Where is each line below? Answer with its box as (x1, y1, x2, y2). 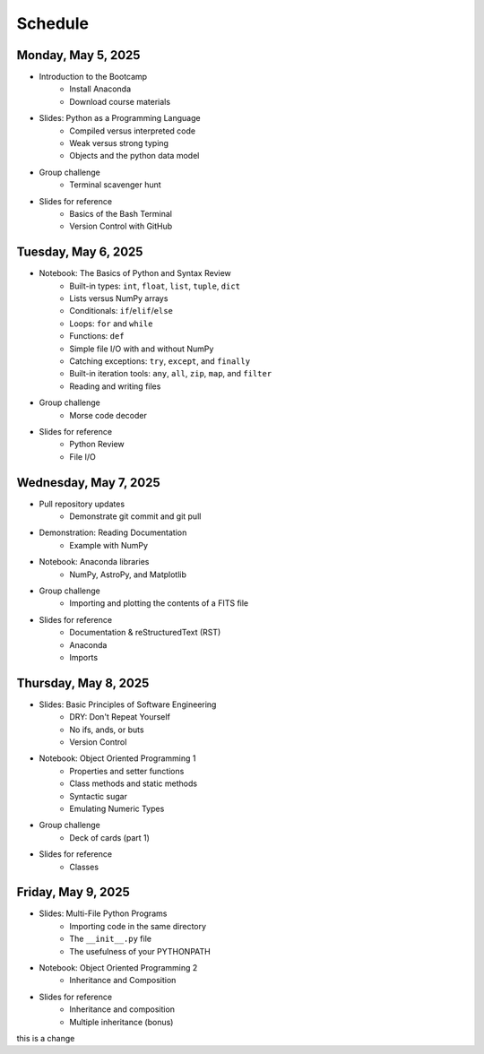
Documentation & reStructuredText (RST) (69, 627, 221, 638)
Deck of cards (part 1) (69, 832, 150, 842)
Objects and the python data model (69, 151, 200, 161)
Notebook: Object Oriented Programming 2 (39, 963, 198, 972)
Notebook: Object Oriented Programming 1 (39, 753, 196, 764)
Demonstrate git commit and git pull (69, 511, 202, 522)
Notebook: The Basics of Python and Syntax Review (39, 268, 232, 279)
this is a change (16, 1032, 75, 1043)
